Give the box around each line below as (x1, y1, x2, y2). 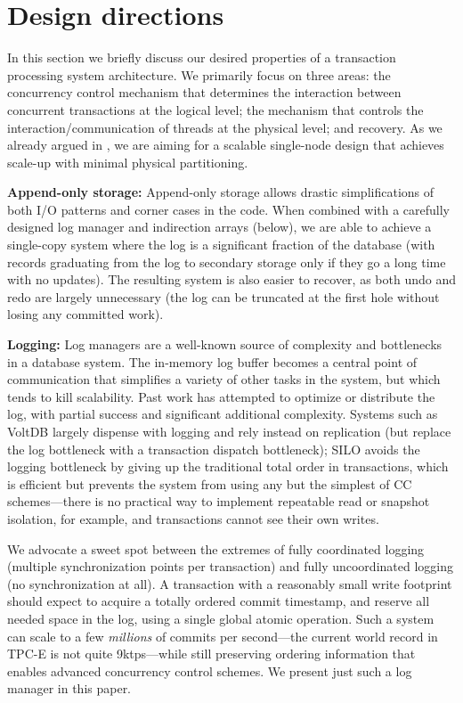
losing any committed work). (7, 305, 164, 323)
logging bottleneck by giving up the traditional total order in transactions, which (7, 457, 449, 476)
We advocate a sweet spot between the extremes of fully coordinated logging (7, 539, 425, 558)
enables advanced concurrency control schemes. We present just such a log (7, 661, 412, 680)
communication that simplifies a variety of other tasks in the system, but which (7, 370, 441, 388)
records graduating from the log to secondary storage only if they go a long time (7, 252, 446, 271)
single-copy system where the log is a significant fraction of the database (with (7, 235, 435, 254)
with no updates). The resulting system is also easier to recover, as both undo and (7, 270, 456, 289)
